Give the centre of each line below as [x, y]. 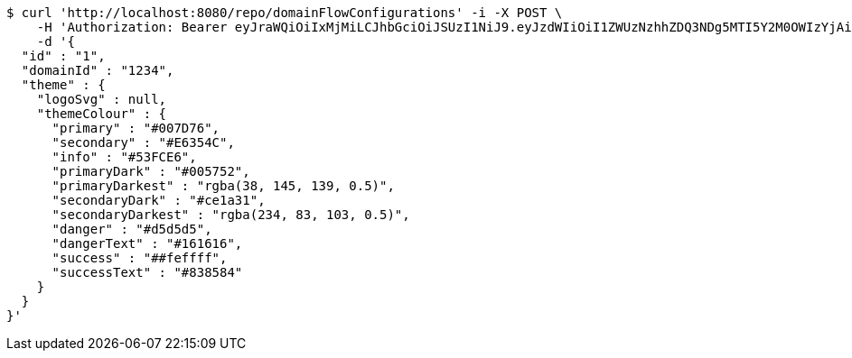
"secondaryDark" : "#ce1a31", [159, 200]
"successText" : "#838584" [147, 272]
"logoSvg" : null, [102, 99]
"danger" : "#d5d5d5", [132, 229]
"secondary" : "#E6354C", [143, 142]
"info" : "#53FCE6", [124, 157]
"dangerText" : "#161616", [147, 243]
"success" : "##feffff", [140, 258]
